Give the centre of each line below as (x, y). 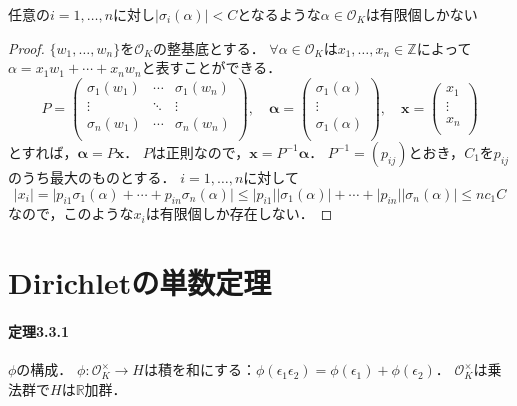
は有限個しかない (421, 14)
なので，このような (71, 213)
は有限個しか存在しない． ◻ (239, 213)
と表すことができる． (211, 67)
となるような (279, 14)
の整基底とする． (209, 47)
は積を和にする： (200, 369)
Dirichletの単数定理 (140, 282)
